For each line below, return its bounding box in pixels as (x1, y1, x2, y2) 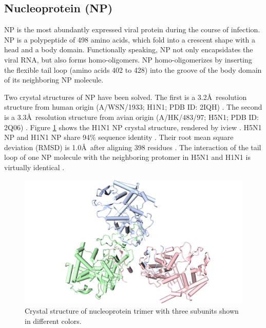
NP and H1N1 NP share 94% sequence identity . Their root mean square (4, 132, 234, 142)
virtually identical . (4, 161, 65, 172)
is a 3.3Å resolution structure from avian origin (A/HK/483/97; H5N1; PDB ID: (4, 111, 259, 122)
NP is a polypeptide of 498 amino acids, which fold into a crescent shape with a (4, 34, 255, 45)
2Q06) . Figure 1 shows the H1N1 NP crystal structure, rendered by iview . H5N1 (4, 121, 262, 132)
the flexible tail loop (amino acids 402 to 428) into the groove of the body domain (4, 64, 262, 75)
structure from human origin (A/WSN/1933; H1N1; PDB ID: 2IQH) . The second (4, 101, 262, 112)
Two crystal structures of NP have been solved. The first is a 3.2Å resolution (4, 91, 247, 102)
